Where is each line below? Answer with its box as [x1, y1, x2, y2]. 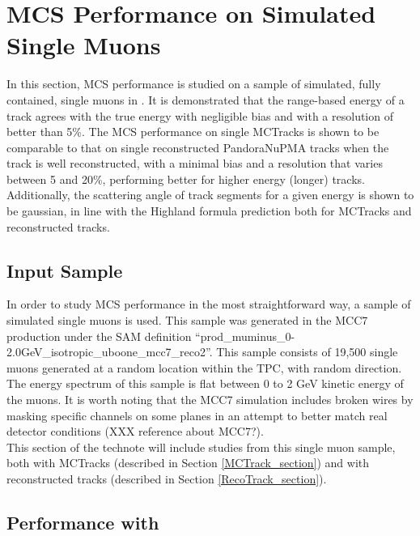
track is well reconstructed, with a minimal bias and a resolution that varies [6, 155, 383, 172]
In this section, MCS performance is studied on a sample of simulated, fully [6, 75, 381, 92]
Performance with [6, 509, 159, 534]
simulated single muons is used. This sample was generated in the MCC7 [6, 312, 368, 329]
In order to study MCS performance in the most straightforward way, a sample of [6, 296, 411, 313]
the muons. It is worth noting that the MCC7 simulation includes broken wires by [6, 391, 414, 408]
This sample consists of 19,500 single [216, 343, 398, 360]
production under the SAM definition [6, 327, 192, 344]
